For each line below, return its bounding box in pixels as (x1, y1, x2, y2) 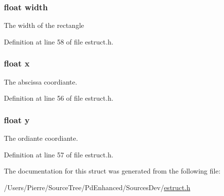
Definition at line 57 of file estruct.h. (4, 149, 113, 159)
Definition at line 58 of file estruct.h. (4, 36, 113, 46)
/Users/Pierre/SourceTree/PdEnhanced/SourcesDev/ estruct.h (4, 182, 190, 192)
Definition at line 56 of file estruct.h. (4, 93, 113, 103)
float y (4, 113, 30, 126)
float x (4, 57, 30, 69)
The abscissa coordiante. (4, 76, 77, 87)
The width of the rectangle (4, 20, 84, 30)
